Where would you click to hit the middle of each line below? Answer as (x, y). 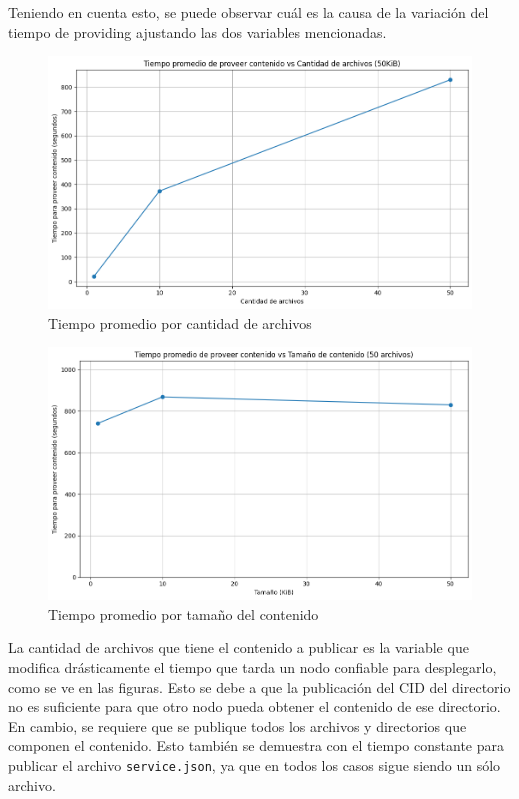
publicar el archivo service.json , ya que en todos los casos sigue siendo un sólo (254, 765)
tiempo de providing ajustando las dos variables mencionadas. (197, 31)
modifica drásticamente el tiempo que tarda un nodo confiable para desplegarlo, (252, 667)
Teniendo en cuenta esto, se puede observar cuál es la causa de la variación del (248, 12)
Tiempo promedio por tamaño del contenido (183, 613)
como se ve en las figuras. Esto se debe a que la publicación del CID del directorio (259, 686)
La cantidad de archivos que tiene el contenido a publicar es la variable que (238, 647)
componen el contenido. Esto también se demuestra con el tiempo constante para (256, 745)
